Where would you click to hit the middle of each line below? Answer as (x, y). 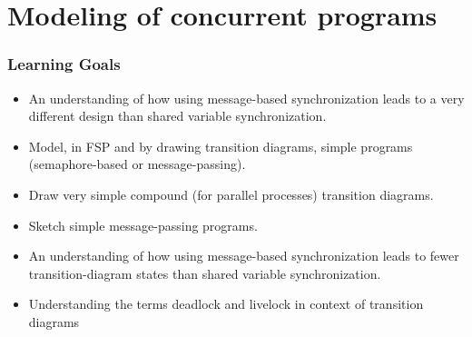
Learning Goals (64, 64)
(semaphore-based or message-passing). (137, 164)
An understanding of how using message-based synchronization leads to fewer (244, 256)
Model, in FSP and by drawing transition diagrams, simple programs (221, 146)
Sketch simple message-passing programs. (143, 225)
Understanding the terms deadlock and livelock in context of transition (226, 304)
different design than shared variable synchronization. (177, 116)
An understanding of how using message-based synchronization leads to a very (246, 98)
